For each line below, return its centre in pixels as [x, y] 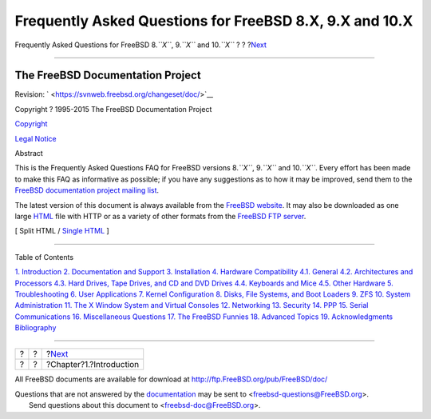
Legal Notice [36, 138]
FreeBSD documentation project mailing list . [87, 190]
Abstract [29, 154]
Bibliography [36, 328]
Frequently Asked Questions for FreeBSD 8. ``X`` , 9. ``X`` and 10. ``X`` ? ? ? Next [141, 45]
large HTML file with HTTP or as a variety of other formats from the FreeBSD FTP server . [160, 216]
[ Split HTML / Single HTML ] [62, 231]
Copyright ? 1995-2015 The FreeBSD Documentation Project [113, 109]
